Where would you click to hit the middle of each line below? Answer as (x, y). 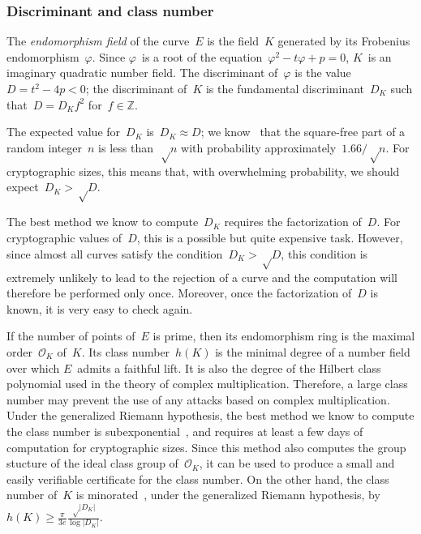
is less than (126, 147)
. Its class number (126, 351)
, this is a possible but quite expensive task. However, (270, 237)
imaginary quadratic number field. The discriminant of (142, 73)
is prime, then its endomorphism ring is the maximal (284, 336)
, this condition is (324, 253)
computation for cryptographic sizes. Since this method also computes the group (206, 447)
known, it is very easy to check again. (100, 308)
